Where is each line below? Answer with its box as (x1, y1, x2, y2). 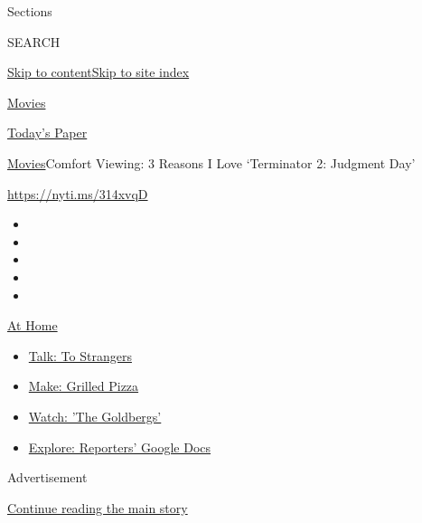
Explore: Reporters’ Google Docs (28, 437, 211, 456)
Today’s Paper (7, 123, 88, 142)
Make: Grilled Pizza (28, 376, 139, 395)
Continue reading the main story (7, 498, 188, 517)
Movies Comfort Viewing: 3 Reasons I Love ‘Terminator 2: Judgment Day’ (7, 153, 416, 172)
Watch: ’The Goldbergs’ (28, 406, 162, 425)
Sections (7, 2, 52, 20)
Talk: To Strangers (28, 346, 132, 365)
